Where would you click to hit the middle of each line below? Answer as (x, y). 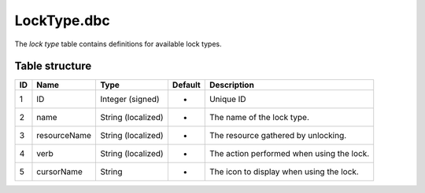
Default (186, 85)
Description (232, 85)
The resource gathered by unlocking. (278, 136)
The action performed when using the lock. (289, 154)
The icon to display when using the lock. (284, 172)
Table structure (53, 66)
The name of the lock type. (259, 118)
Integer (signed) (130, 100)
